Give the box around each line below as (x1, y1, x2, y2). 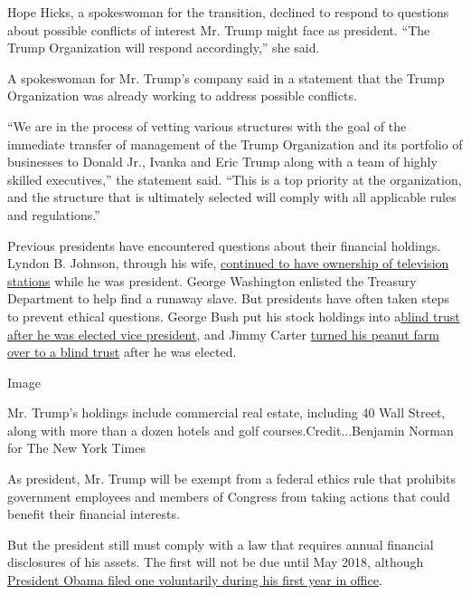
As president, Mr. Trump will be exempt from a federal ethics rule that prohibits (7, 469, 457, 488)
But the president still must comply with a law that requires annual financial (7, 534, 434, 553)
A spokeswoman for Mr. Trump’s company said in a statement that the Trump (7, 68, 445, 87)
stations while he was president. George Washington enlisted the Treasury (7, 271, 417, 290)
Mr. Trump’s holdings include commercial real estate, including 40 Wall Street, (7, 403, 446, 422)
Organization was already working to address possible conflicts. (7, 86, 357, 105)
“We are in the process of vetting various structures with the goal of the (7, 116, 407, 135)
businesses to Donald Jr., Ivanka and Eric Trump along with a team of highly (7, 152, 438, 171)
